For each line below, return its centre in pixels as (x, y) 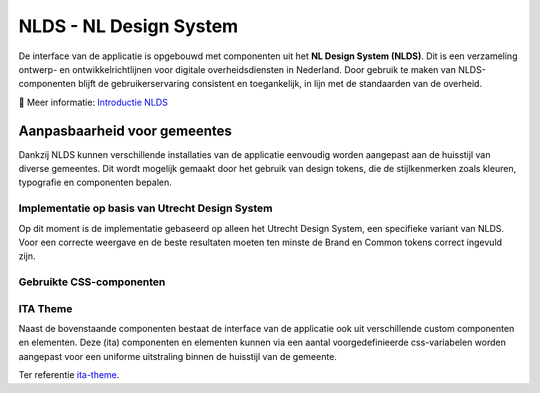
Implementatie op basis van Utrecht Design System (145, 208)
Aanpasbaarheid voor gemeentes (125, 130)
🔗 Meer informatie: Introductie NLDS (93, 102)
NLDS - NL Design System (128, 26)
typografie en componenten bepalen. (95, 182)
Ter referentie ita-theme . (69, 375)
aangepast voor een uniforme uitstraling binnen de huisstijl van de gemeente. (177, 356)
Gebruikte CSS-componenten (92, 282)
